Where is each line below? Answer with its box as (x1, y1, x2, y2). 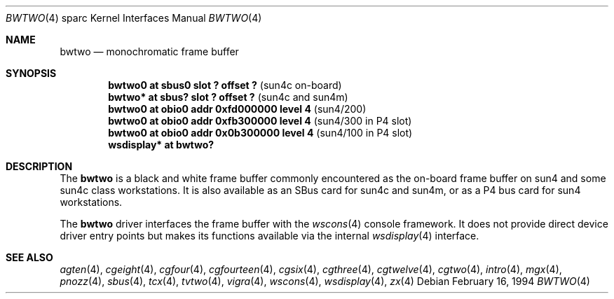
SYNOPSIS (6, 67, 57, 79)
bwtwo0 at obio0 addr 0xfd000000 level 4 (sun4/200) (108, 103, 367, 115)
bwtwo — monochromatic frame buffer (60, 46, 239, 57)
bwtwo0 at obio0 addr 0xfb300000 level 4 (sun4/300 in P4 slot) (108, 115, 412, 127)
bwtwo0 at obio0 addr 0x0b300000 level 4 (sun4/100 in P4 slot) (108, 127, 413, 139)
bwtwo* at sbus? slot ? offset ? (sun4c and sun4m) (108, 91, 348, 103)
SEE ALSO (6, 251, 53, 263)
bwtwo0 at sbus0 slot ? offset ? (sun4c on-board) (108, 79, 342, 91)
